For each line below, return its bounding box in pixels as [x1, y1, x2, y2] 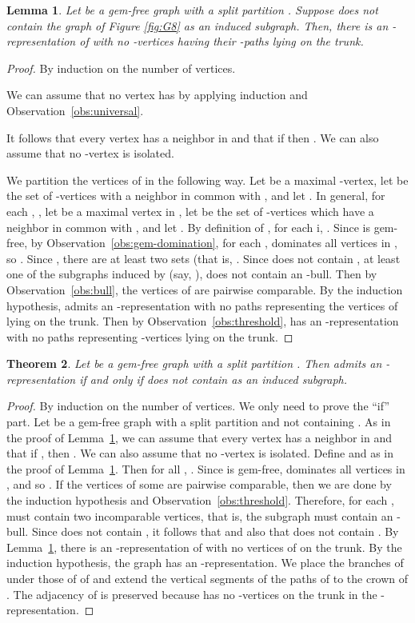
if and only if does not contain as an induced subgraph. [79, 370, 347, 387]
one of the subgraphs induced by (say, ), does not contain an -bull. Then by [6, 266, 377, 282]
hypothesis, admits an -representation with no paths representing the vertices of [6, 297, 398, 313]
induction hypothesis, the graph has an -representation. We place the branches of [6, 554, 404, 571]
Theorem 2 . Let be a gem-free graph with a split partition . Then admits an [6, 355, 382, 372]
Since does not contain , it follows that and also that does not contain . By [31, 523, 399, 540]
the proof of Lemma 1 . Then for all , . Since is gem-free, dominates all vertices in [6, 460, 405, 477]
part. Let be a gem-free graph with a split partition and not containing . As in [6, 413, 391, 430]
